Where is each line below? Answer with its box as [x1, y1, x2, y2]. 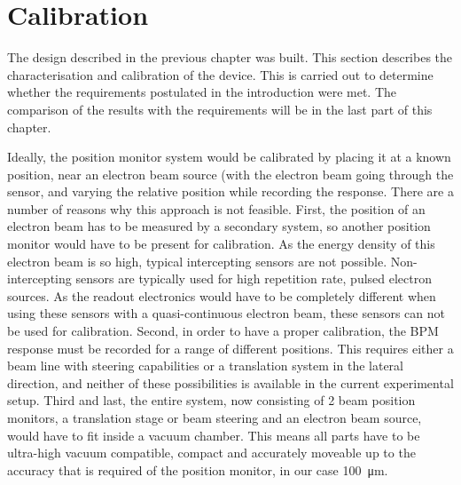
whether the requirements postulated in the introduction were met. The [7, 83, 397, 101]
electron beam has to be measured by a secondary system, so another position [7, 217, 431, 235]
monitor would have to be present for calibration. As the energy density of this [7, 235, 435, 253]
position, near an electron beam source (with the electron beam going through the [7, 164, 454, 183]
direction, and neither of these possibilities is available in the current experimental [7, 373, 454, 392]
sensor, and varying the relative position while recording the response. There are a [7, 182, 454, 201]
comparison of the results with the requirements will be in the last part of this [7, 99, 433, 118]
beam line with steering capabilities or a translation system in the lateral [7, 356, 403, 375]
